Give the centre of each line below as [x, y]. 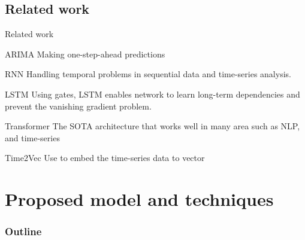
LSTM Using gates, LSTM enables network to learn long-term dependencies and [152, 94]
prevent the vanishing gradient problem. [78, 106]
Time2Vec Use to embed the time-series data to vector [105, 158]
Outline [23, 231]
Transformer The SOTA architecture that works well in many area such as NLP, [152, 126]
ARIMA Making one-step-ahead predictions [85, 54]
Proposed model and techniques [139, 199]
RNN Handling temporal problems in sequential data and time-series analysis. [148, 74]
